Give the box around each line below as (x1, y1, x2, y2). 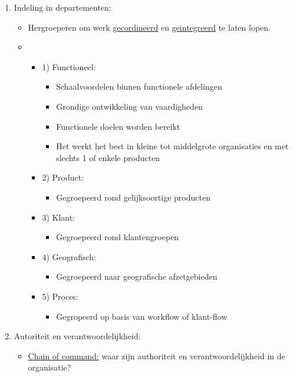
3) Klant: (42, 211, 75, 223)
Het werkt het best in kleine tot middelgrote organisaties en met (56, 140, 289, 152)
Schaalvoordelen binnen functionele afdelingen (56, 80, 222, 93)
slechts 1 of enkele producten (56, 151, 160, 163)
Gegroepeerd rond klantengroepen (56, 231, 179, 243)
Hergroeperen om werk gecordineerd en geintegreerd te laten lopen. (28, 21, 271, 33)
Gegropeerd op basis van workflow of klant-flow (56, 310, 228, 322)
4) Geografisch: (42, 250, 96, 263)
